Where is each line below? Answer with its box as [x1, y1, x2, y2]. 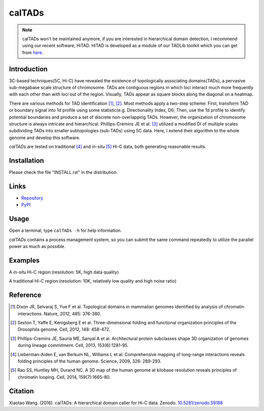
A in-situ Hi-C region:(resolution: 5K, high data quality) [9, 269, 119, 275]
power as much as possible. [9, 243, 66, 249]
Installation [9, 156, 44, 165]
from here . [22, 49, 44, 55]
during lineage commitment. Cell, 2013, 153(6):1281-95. [18, 342, 129, 348]
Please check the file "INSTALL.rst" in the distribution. [9, 169, 118, 175]
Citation [9, 387, 34, 395]
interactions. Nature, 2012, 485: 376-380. [18, 311, 101, 316]
